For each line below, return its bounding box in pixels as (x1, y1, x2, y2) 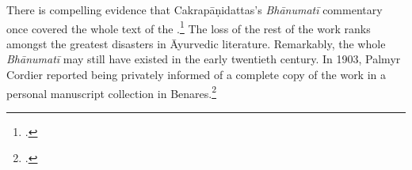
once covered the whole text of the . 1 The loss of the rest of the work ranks (6, 17, 371, 36)
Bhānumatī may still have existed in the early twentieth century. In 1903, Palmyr (6, 51, 401, 67)
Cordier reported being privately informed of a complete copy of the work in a (6, 66, 387, 83)
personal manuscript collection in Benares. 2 (6, 82, 216, 101)
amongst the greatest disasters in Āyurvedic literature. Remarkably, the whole (6, 35, 386, 51)
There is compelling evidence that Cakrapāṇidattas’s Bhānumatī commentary (6, 2, 383, 17)
